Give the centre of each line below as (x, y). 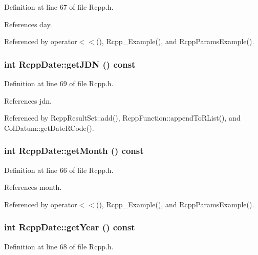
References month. (33, 187)
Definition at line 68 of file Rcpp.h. (59, 246)
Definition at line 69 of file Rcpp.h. (59, 83)
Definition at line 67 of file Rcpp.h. (59, 7)
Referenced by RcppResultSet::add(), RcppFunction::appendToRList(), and (122, 118)
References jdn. (28, 100)
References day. (28, 24)
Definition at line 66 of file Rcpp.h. (59, 170)
